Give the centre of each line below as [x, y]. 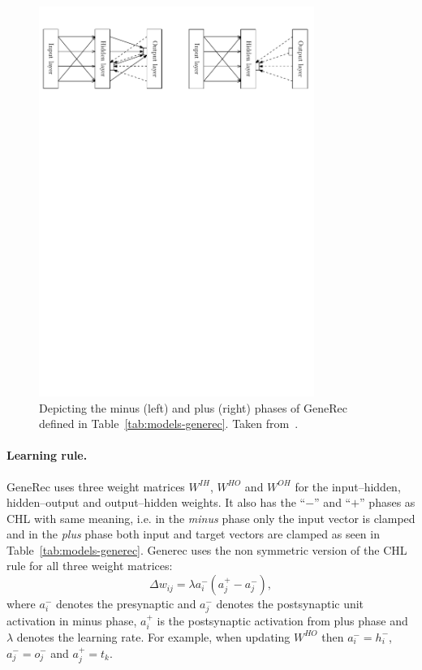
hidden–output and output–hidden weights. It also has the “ [156, 502]
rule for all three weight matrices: [90, 566]
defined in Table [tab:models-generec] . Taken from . [169, 424]
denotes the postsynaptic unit [290, 604]
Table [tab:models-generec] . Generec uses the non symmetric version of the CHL [207, 549]
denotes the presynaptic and [126, 604]
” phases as [388, 502]
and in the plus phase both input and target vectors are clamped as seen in [193, 534]
